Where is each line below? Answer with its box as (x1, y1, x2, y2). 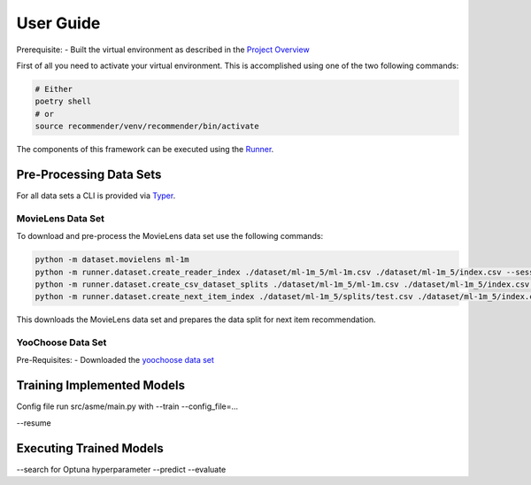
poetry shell (35, 96, 92, 106)
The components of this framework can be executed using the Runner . (16, 144, 274, 155)
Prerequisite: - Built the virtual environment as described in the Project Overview (16, 44, 310, 55)
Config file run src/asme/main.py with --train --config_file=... (16, 401, 239, 412)
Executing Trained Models (16, 441, 164, 456)
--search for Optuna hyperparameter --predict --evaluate (16, 464, 227, 474)
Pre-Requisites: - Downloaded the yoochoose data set (16, 355, 214, 366)
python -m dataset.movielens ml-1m (35, 255, 189, 265)
